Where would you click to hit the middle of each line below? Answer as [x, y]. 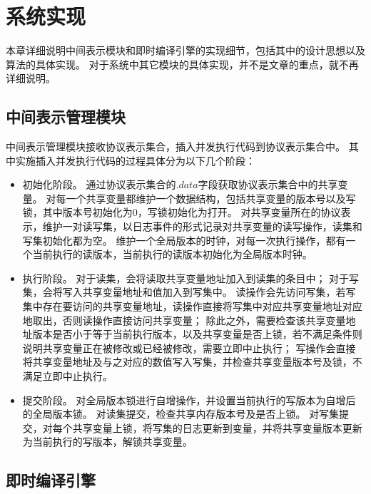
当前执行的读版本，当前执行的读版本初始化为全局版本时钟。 [172, 254]
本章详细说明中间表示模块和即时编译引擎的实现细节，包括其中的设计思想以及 [185, 50]
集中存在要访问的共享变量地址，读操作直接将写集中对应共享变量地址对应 [192, 306]
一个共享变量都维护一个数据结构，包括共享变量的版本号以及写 [211, 198]
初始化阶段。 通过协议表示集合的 [99, 184]
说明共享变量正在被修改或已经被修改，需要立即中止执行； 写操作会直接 [189, 348]
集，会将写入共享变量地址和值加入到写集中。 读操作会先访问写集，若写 [189, 292]
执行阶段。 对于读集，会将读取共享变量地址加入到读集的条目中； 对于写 [191, 278]
